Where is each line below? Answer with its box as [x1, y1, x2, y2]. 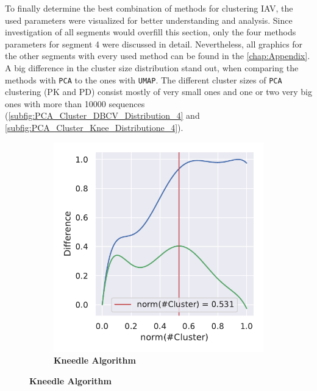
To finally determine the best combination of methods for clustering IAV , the [5, 2, 293, 14]
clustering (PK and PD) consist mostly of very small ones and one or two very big [5, 85, 313, 98]
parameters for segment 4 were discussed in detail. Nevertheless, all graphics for [5, 37, 303, 50]
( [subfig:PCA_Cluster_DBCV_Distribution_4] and [5, 109, 200, 122]
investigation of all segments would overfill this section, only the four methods [5, 26, 296, 38]
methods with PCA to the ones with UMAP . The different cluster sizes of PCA [5, 73, 282, 86]
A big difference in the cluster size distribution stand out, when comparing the [5, 61, 299, 74]
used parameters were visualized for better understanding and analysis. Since [5, 13, 293, 26]
